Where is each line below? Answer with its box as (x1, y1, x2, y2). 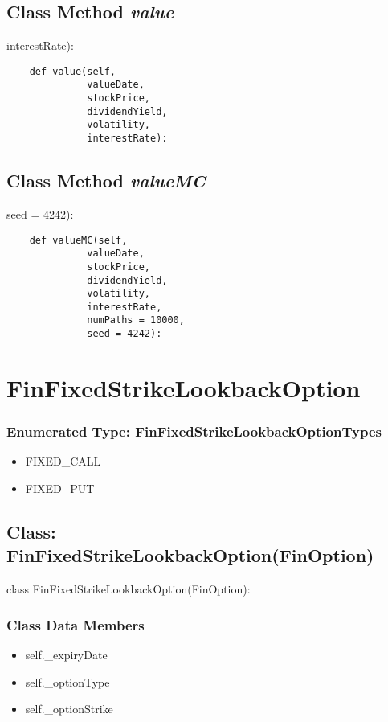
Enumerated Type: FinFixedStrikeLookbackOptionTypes (6, 421, 382, 441)
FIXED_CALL (25, 453, 101, 470)
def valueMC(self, (29, 234, 128, 246)
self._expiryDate (25, 646, 108, 663)
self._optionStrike (25, 700, 113, 717)
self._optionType (25, 673, 110, 690)
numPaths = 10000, (87, 314, 185, 326)
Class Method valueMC (6, 168, 206, 193)
